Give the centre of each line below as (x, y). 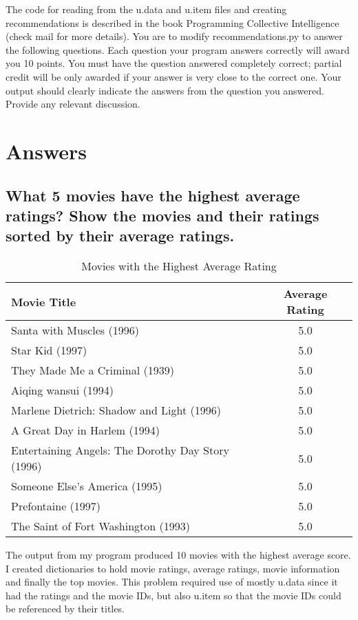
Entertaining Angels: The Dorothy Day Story (120, 450)
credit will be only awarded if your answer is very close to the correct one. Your (173, 76)
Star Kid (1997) (49, 350)
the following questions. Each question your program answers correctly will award (178, 49)
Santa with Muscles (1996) (75, 330)
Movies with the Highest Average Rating (179, 266)
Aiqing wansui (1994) (62, 390)
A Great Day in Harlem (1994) (85, 430)
